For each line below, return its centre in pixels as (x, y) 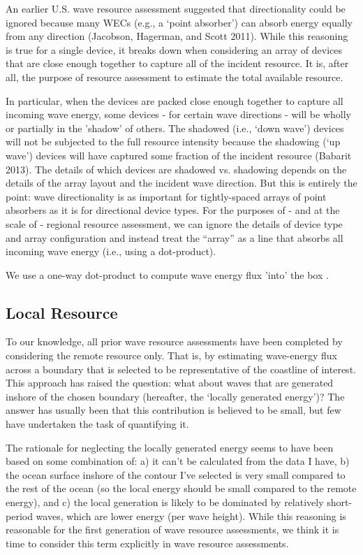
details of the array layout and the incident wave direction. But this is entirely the (181, 183)
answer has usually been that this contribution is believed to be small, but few (173, 410)
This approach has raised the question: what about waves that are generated (170, 383)
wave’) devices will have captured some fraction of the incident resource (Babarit (179, 155)
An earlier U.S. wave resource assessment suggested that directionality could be (176, 8)
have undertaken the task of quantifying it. (97, 424)
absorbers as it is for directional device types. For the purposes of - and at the (173, 210)
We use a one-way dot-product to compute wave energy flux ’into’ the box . (167, 274)
